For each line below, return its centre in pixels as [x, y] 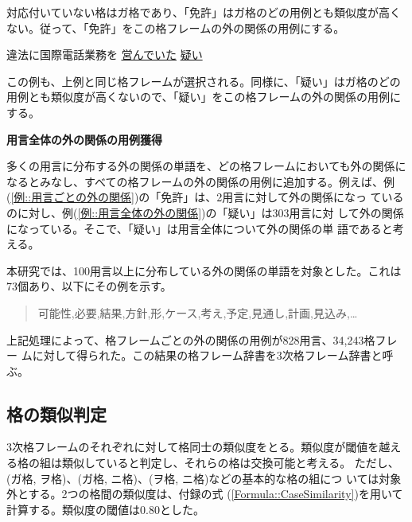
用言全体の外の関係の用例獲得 [84, 139]
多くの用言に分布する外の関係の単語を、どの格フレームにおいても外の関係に [206, 166]
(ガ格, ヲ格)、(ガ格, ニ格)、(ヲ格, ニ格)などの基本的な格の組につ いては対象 [204, 478]
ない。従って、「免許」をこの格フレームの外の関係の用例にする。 [176, 27]
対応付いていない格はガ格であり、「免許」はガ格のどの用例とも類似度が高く [204, 12]
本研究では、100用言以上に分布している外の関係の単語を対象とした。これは [204, 270]
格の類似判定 [56, 413]
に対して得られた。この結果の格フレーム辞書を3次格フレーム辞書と [207, 355]
